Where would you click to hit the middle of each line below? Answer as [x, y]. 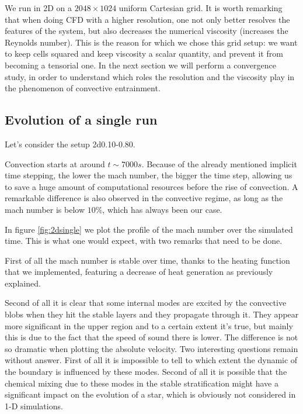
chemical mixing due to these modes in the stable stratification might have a [142, 383]
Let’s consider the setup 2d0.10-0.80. [70, 144]
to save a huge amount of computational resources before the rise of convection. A [151, 186]
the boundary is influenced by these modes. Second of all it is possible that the [146, 372]
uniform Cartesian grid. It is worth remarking [201, 8]
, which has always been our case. [162, 209]
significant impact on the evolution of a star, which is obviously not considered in [150, 394]
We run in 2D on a [38, 8]
